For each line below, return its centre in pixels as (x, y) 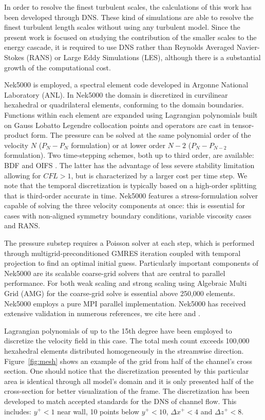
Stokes (14, 57)
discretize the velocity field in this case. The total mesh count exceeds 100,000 (127, 341)
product (16, 135)
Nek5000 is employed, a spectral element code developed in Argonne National (126, 85)
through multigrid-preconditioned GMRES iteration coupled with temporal (122, 253)
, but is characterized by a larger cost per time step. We (159, 175)
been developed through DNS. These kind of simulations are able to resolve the (129, 17)
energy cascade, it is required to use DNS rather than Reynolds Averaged (119, 47)
